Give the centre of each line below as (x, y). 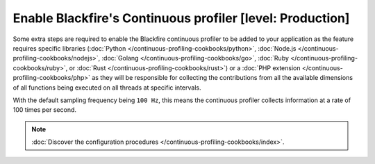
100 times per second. (44, 110)
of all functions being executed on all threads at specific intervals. (107, 88)
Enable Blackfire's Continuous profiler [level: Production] (181, 18)
